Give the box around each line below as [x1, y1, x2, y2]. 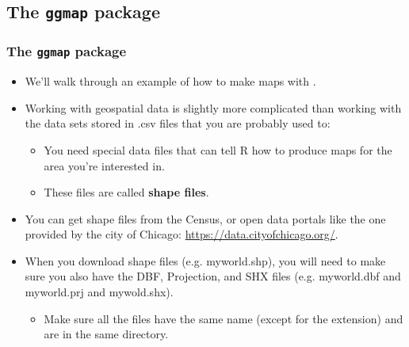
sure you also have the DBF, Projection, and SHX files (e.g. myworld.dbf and [25, 268, 401, 284]
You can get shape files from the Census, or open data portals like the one [25, 210, 386, 227]
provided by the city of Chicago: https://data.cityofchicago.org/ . [25, 226, 338, 242]
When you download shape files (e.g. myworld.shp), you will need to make [25, 252, 386, 269]
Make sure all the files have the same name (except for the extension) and [44, 310, 403, 326]
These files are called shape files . [44, 184, 209, 200]
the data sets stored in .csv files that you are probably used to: [25, 115, 331, 132]
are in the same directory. [44, 326, 169, 342]
